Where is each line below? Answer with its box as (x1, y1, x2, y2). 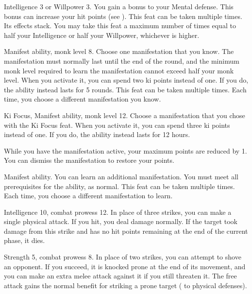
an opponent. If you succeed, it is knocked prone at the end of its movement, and (4, 261, 246, 271)
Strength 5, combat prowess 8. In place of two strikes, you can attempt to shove (4, 252, 241, 262)
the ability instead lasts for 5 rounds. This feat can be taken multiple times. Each (4, 84, 247, 94)
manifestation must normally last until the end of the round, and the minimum (4, 55, 239, 66)
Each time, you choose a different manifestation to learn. (4, 190, 173, 201)
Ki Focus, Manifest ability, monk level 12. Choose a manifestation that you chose (4, 110, 245, 120)
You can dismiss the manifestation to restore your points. (4, 155, 174, 165)
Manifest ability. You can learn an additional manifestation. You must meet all (4, 171, 238, 181)
